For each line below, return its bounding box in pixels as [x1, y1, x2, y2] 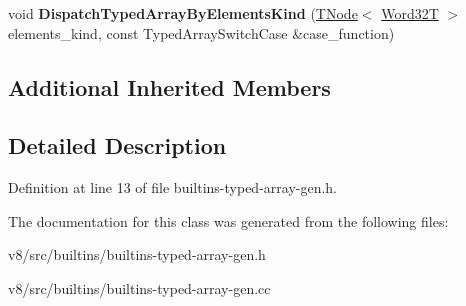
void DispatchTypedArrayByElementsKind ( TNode [8, 3, 358, 23]
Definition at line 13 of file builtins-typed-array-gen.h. [8, 177, 338, 198]
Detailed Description [8, 130, 227, 161]
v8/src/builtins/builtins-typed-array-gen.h [8, 244, 266, 265]
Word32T [381, 3, 439, 23]
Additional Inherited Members [8, 71, 331, 102]
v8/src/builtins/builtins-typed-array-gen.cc [8, 277, 271, 298]
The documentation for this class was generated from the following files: [8, 210, 449, 231]
